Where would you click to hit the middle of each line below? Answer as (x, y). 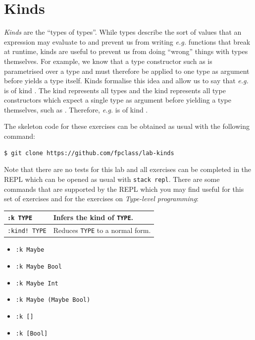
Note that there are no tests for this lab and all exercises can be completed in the (128, 169)
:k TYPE (20, 218)
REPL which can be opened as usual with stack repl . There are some (112, 179)
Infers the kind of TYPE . (93, 217)
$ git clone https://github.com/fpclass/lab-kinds (89, 153)
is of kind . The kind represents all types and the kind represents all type (115, 90)
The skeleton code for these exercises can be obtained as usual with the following (127, 126)
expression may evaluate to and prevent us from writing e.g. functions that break (127, 41)
